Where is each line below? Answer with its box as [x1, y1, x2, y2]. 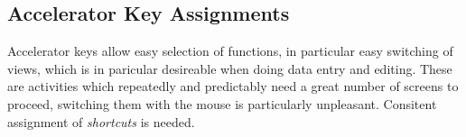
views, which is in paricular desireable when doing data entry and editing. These [7, 59, 452, 78]
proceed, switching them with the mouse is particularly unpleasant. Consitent [7, 94, 437, 113]
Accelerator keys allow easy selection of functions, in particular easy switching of [7, 41, 453, 60]
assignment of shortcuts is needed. [7, 112, 195, 131]
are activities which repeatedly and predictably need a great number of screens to [7, 77, 459, 96]
